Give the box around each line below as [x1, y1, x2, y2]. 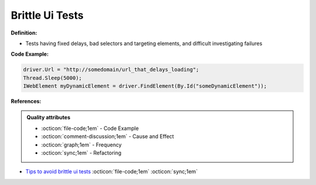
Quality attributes [26, 114, 70, 121]
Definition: [11, 29, 37, 36]
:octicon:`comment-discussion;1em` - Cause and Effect [41, 133, 174, 140]
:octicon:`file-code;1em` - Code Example [41, 125, 139, 132]
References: [11, 98, 42, 105]
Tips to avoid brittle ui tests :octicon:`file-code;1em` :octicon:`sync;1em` [25, 168, 198, 175]
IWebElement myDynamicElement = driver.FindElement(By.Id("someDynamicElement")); [23, 83, 267, 90]
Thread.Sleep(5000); [23, 74, 82, 81]
